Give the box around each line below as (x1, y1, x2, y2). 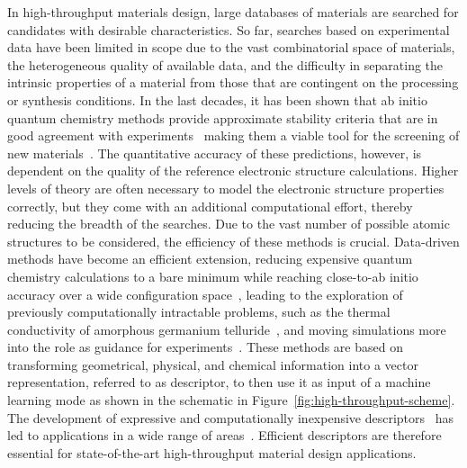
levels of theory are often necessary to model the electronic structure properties (7, 178, 445, 197)
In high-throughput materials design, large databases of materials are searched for (7, 3, 459, 21)
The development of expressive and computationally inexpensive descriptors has (7, 408, 454, 427)
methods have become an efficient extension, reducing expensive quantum (7, 249, 413, 268)
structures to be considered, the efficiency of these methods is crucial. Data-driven (7, 231, 460, 250)
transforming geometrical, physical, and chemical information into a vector (7, 355, 418, 373)
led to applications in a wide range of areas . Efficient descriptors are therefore (7, 426, 442, 445)
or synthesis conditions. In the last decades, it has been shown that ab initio (7, 90, 427, 109)
